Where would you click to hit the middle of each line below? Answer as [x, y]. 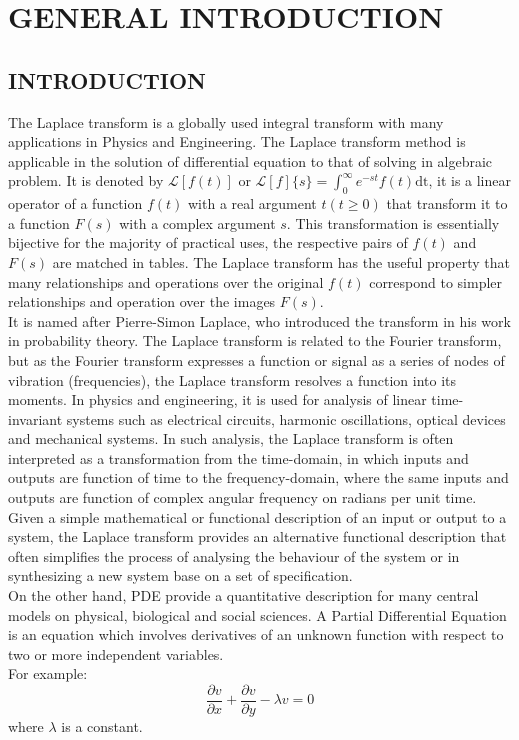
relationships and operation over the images [142, 301]
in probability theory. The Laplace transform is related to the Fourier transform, [255, 340]
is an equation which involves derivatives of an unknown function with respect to [256, 634]
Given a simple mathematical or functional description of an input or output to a [257, 516]
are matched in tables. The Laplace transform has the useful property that [281, 261]
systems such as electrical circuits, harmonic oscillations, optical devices [286, 418]
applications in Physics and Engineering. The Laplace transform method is [237, 141]
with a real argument [252, 203]
